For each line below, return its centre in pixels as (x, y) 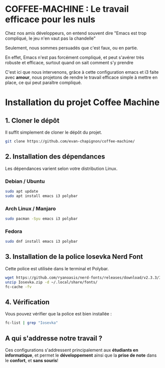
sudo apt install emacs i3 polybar (41, 196)
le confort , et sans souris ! (32, 360)
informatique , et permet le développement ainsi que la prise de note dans (81, 355)
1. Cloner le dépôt (32, 121)
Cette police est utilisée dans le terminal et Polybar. (57, 268)
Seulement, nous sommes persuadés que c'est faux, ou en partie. (72, 48)
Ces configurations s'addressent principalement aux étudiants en (72, 350)
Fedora (14, 231)
